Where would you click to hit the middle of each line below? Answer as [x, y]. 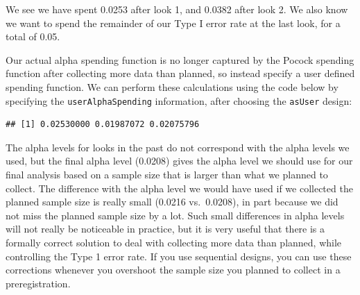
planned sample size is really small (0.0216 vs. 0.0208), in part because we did [172, 202]
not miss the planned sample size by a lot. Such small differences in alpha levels [175, 215]
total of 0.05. [33, 36]
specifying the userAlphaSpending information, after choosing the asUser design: [179, 100]
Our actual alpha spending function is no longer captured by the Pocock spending [180, 59]
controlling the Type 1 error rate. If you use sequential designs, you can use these [179, 256]
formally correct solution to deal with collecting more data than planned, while [174, 242]
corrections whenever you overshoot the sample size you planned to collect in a [173, 270]
